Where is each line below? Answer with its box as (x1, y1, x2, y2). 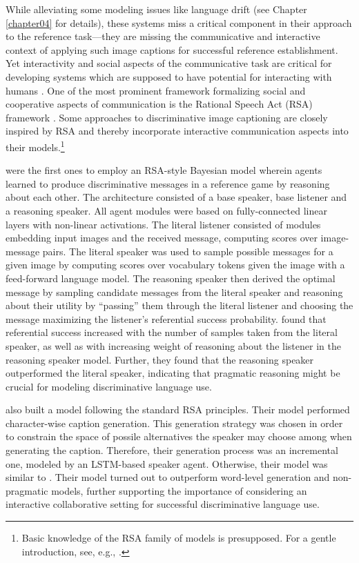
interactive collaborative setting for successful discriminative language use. (6, 497, 320, 511)
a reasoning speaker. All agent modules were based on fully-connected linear (6, 203, 327, 217)
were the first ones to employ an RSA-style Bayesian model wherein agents (6, 163, 322, 177)
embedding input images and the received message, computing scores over (6, 230, 318, 245)
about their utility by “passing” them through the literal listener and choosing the (6, 298, 353, 313)
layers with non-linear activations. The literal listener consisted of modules (6, 217, 321, 231)
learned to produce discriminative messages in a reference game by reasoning (6, 176, 330, 190)
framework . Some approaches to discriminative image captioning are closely (6, 110, 328, 124)
